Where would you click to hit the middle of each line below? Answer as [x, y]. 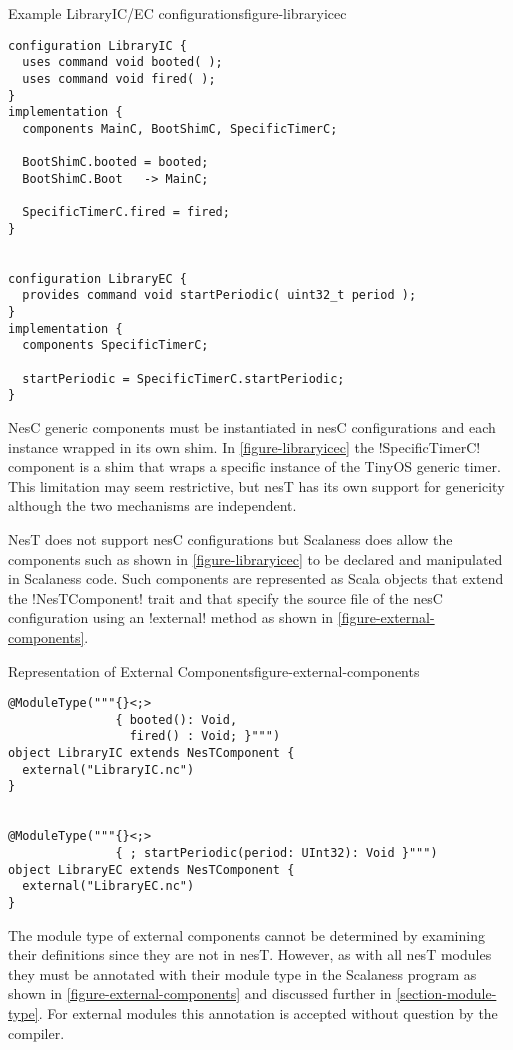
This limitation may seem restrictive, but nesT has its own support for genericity [256, 485]
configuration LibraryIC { [97, 45]
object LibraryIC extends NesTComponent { [151, 753]
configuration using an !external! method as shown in [171, 617]
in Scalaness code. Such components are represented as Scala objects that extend [256, 578]
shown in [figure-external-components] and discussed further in [200, 993]
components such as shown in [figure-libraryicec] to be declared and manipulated [255, 558]
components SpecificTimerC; [115, 345]
